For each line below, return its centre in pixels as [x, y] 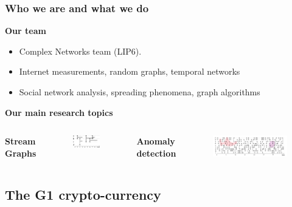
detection [156, 153]
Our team [26, 31]
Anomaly [156, 141]
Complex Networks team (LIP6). [80, 51]
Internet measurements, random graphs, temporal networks [130, 71]
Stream [20, 141]
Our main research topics [59, 112]
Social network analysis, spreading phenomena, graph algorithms [140, 92]
